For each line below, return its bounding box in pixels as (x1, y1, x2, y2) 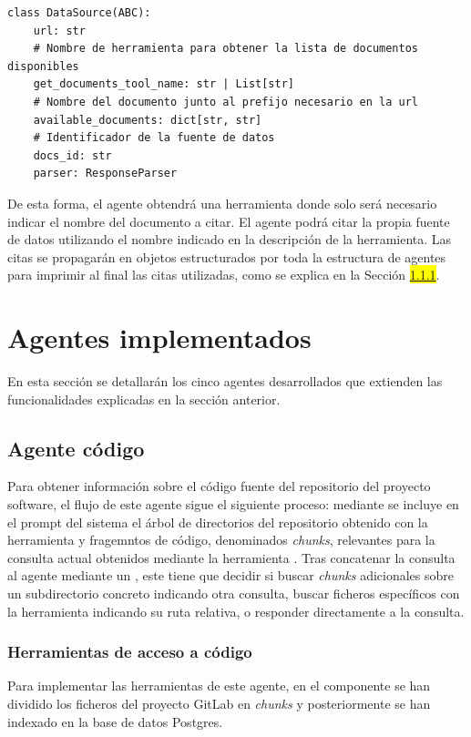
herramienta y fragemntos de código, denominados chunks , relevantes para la (7, 530, 435, 549)
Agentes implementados (7, 319, 312, 356)
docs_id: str (33, 148, 112, 162)
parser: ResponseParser (33, 167, 178, 180)
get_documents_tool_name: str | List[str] (33, 77, 294, 91)
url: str (33, 24, 86, 37)
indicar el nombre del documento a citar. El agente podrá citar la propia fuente (7, 211, 450, 230)
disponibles (7, 59, 79, 73)
